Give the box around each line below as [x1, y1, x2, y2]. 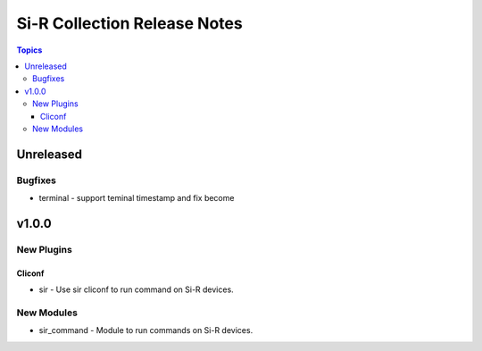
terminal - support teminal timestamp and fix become [38, 193, 235, 204]
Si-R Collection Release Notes [16, 13, 243, 33]
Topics [16, 45, 43, 55]
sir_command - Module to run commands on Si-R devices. [38, 325, 253, 336]
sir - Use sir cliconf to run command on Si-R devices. [38, 284, 234, 295]
